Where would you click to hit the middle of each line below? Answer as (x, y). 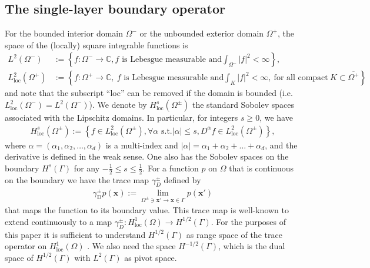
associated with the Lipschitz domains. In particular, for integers (121, 118)
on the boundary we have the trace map (77, 179)
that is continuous (261, 168)
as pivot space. (151, 257)
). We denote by (118, 105)
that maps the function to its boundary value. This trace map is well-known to (147, 210)
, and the (281, 145)
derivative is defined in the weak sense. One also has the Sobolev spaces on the (147, 156)
